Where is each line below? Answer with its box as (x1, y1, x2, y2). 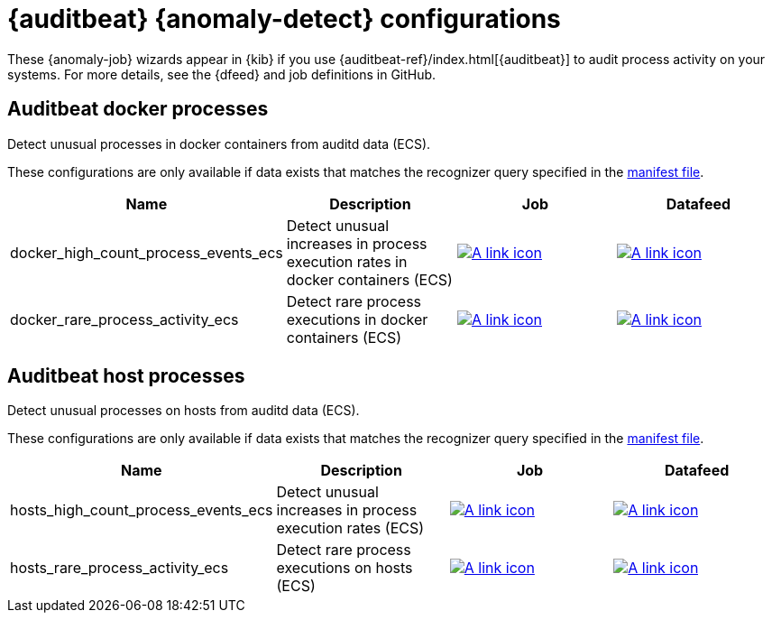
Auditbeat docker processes (7, 97, 269, 121)
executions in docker (286, 310, 428, 329)
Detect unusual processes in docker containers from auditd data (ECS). (7, 135, 431, 152)
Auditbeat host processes (7, 365, 245, 388)
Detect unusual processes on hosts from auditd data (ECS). (7, 403, 360, 419)
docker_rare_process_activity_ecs (10, 310, 239, 329)
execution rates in (286, 252, 408, 271)
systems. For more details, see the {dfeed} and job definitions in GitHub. (7, 66, 437, 82)
